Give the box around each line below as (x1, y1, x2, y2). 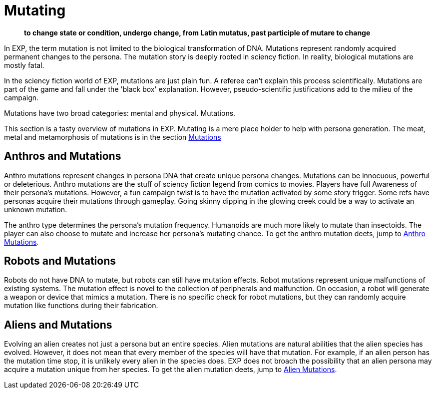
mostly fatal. (4, 60, 44, 69)
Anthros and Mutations (4, 150, 121, 163)
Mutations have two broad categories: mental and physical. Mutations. (4, 108, 236, 117)
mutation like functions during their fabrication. (4, 301, 158, 310)
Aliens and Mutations (4, 318, 112, 331)
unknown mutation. (4, 205, 67, 214)
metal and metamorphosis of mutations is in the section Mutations (4, 132, 221, 141)
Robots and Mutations (4, 255, 116, 268)
